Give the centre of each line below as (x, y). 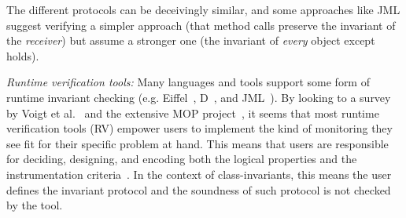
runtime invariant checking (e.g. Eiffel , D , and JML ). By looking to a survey (199, 97)
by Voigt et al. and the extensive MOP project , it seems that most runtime (193, 113)
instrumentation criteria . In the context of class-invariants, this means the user (199, 174)
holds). (23, 55)
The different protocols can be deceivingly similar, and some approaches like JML (203, 9)
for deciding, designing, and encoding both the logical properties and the (182, 159)
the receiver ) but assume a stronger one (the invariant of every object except (191, 40)
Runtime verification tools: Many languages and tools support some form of (188, 82)
